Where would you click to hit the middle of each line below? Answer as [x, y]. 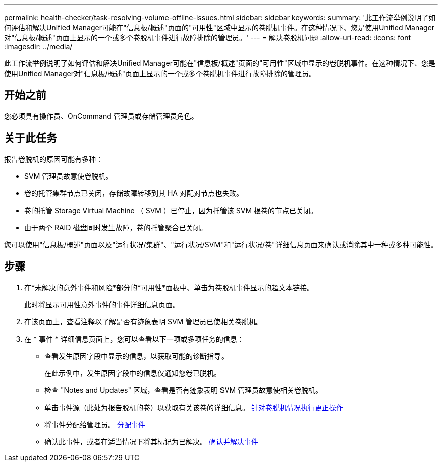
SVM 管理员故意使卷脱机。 [69, 176]
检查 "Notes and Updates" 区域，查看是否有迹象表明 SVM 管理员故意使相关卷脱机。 [184, 390]
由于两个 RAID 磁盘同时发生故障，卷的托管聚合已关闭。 [116, 227]
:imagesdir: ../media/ [38, 47]
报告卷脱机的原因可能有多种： [53, 159]
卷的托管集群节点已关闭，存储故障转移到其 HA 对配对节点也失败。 [134, 193]
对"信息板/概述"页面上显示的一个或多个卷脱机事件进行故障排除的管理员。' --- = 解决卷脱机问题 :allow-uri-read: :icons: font [208, 38]
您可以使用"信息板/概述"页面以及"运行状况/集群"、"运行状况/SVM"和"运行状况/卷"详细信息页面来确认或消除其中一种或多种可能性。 [221, 244]
